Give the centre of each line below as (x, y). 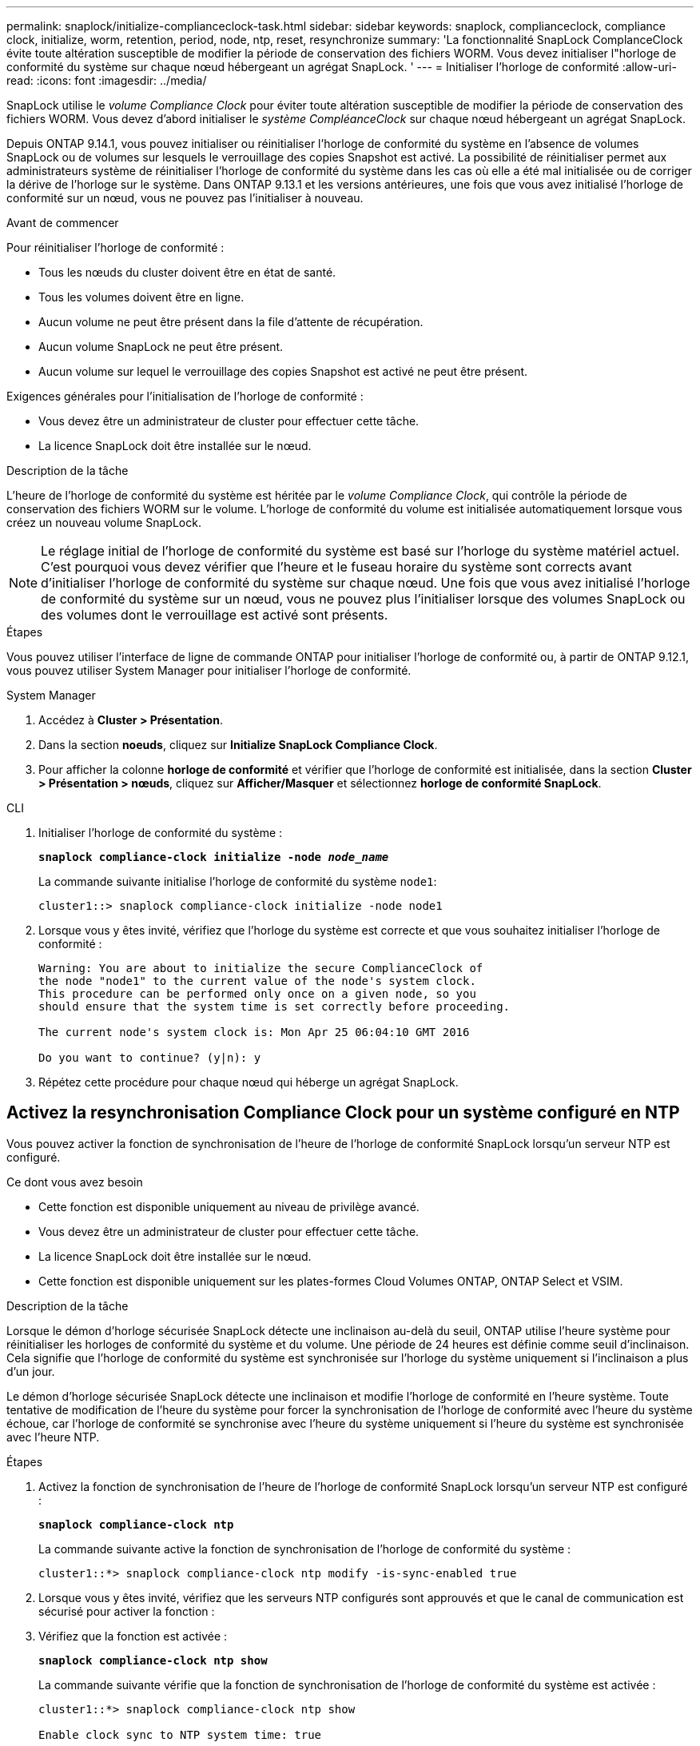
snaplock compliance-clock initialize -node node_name (214, 857)
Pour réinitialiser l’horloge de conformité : (115, 247)
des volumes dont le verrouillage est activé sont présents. (215, 615)
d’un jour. (31, 1371)
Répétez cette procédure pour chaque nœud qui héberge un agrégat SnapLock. (249, 1082)
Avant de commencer (63, 223)
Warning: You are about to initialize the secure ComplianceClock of (261, 968)
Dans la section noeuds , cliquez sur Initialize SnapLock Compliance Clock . (238, 745)
